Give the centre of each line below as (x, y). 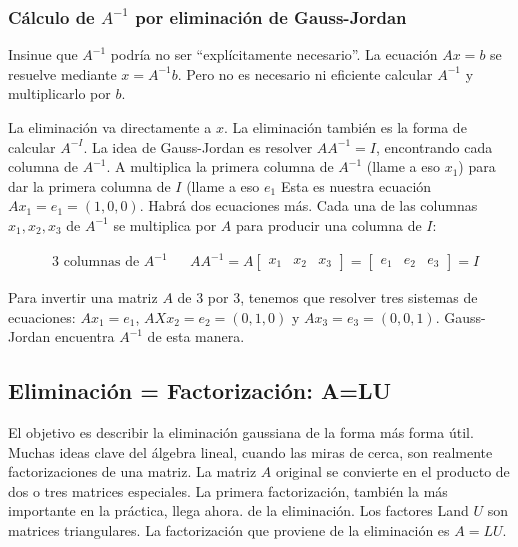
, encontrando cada (434, 146)
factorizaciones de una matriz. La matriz (132, 471)
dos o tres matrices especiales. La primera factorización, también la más (228, 490)
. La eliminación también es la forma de (345, 127)
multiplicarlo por (59, 93)
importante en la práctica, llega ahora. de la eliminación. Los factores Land (238, 510)
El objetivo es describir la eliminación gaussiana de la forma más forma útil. (241, 432)
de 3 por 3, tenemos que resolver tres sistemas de (327, 297)
